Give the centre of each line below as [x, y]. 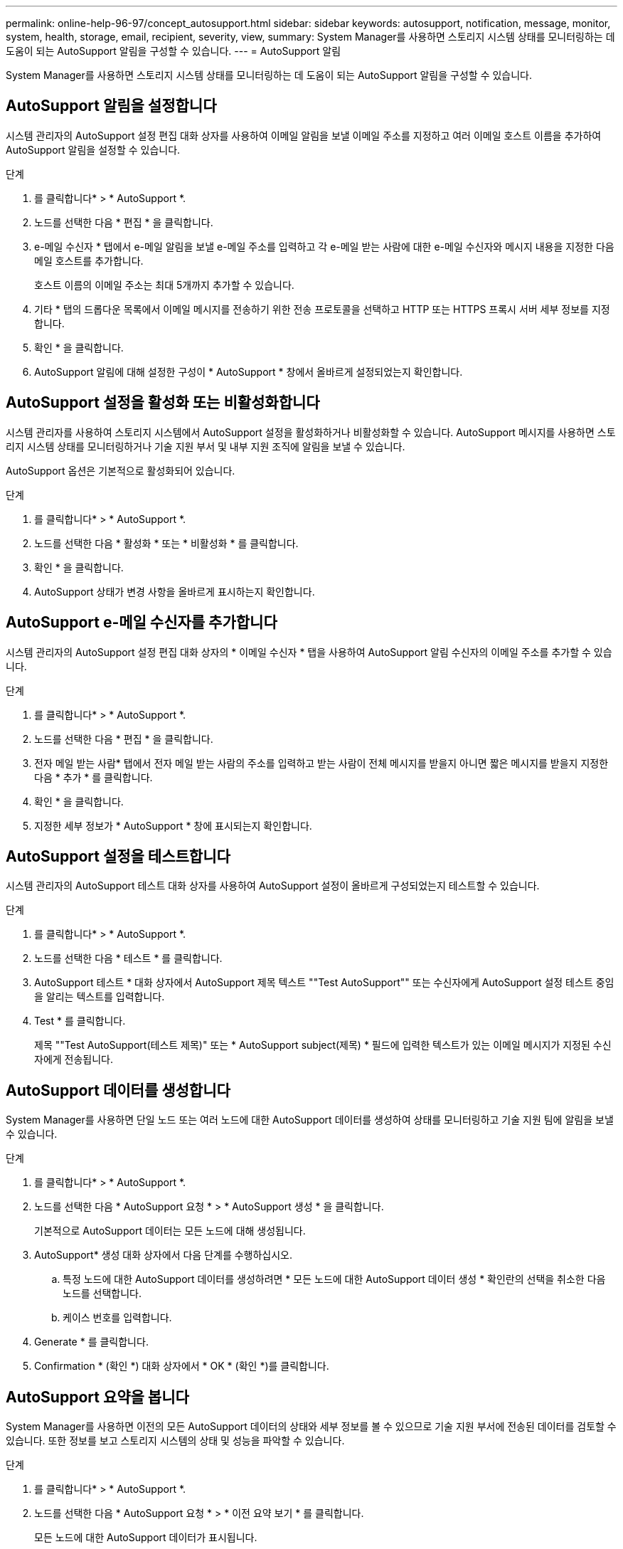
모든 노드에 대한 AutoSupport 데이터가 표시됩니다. [146, 1538]
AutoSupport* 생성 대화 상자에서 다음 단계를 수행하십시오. [164, 1255]
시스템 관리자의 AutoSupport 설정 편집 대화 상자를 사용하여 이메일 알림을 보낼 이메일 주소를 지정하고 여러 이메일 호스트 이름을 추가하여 [304, 135]
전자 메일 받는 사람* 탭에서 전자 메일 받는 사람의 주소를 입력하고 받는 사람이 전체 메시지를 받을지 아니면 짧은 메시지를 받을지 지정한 [321, 763]
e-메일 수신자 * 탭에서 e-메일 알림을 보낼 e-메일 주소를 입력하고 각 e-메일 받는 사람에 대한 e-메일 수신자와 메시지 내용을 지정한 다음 [324, 246]
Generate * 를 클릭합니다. [91, 1342]
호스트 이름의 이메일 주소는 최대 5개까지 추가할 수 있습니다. [164, 285]
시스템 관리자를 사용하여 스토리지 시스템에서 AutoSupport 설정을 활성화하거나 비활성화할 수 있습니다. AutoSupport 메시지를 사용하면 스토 [311, 432]
